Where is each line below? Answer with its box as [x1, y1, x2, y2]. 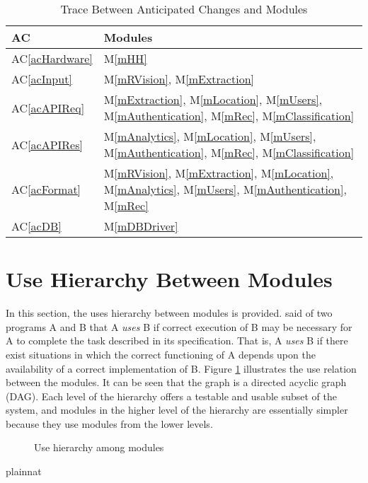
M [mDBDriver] [103, 218, 178, 234]
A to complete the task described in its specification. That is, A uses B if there [6, 333, 348, 348]
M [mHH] [103, 50, 147, 66]
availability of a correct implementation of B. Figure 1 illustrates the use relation [6, 361, 357, 376]
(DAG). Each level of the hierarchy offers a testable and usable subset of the [6, 388, 338, 403]
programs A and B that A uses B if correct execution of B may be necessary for [6, 319, 352, 334]
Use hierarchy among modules [34, 440, 164, 455]
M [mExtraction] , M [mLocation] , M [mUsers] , [103, 91, 323, 107]
